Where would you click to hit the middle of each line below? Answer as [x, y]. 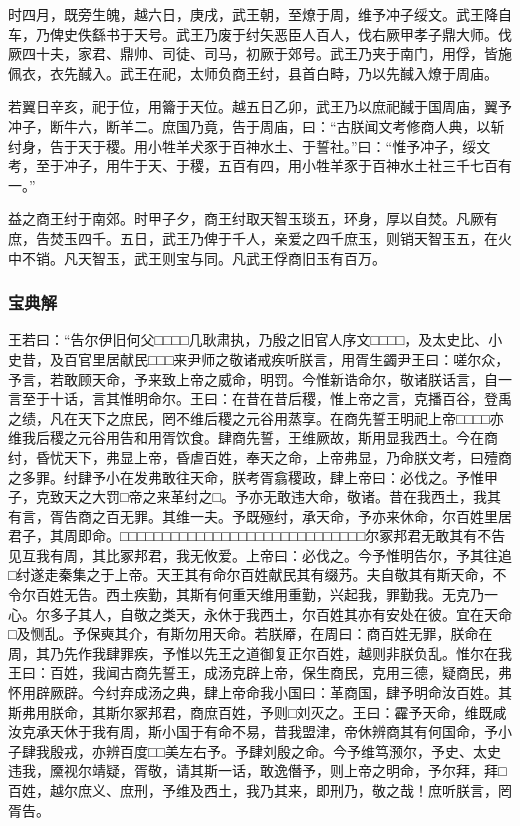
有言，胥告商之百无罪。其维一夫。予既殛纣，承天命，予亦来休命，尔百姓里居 [260, 515]
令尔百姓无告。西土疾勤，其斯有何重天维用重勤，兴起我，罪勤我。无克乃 [246, 594]
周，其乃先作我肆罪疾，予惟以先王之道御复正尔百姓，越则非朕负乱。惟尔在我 [260, 652]
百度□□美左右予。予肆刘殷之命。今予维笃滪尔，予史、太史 [310, 750]
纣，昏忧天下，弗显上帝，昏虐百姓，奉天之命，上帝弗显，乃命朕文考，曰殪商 [260, 456]
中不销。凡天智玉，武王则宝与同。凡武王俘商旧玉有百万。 [197, 257]
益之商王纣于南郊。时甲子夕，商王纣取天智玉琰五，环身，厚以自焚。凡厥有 [253, 218]
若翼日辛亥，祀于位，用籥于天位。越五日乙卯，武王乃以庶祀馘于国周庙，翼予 [260, 106]
